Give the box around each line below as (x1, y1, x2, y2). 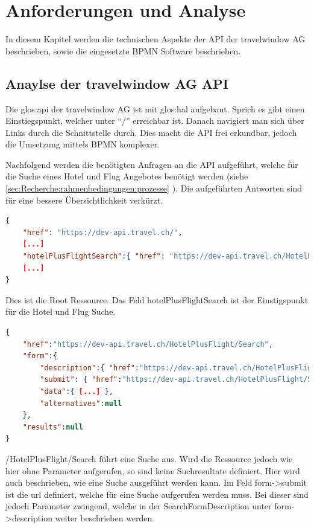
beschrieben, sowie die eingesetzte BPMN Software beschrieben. (5, 44, 241, 57)
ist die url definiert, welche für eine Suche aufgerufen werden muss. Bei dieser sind (5, 488, 309, 500)
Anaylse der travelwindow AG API (5, 74, 228, 92)
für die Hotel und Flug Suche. (5, 305, 116, 318)
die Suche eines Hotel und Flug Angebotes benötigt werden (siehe (5, 170, 248, 182)
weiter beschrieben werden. (55, 511, 155, 524)
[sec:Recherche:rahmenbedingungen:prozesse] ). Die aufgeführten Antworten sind (5, 182, 303, 195)
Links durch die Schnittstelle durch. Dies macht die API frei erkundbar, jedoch (5, 126, 297, 138)
